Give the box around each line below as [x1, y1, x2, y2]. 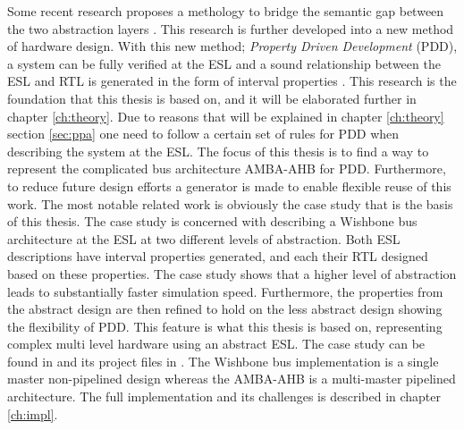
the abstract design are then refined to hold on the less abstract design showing [7, 299, 443, 318]
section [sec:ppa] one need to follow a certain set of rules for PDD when [7, 124, 400, 143]
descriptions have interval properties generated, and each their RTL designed [7, 247, 428, 266]
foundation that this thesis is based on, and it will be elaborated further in [7, 89, 417, 107]
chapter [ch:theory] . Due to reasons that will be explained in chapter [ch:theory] [7, 106, 444, 125]
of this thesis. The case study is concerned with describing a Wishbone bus [7, 212, 418, 231]
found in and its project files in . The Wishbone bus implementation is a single [7, 351, 439, 370]
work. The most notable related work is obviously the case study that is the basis [7, 194, 453, 213]
